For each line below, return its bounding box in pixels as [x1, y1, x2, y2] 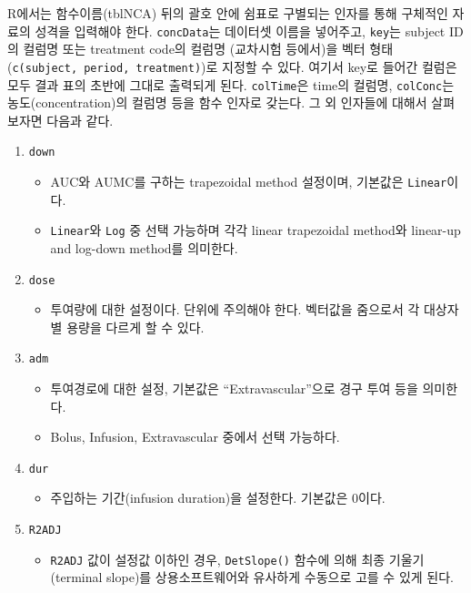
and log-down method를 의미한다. [50, 238, 238, 257]
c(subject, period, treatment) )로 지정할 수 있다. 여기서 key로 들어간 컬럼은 [12, 56, 457, 76]
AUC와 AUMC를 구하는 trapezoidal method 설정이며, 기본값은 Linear [50, 172, 447, 190]
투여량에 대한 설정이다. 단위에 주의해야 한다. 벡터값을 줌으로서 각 [50, 300, 420, 319]
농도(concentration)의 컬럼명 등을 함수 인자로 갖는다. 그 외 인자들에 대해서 [7, 93, 427, 112]
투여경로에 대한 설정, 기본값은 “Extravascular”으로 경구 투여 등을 [50, 379, 418, 397]
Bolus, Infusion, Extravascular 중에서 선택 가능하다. [50, 427, 340, 446]
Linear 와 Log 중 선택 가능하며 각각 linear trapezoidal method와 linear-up [50, 220, 461, 240]
